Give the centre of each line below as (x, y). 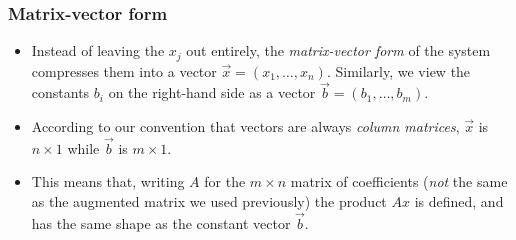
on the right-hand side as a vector (212, 92)
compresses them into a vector (124, 70)
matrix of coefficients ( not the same (399, 181)
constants (60, 92)
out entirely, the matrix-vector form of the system (338, 50)
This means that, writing (108, 181)
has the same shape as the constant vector (161, 222)
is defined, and (459, 201)
